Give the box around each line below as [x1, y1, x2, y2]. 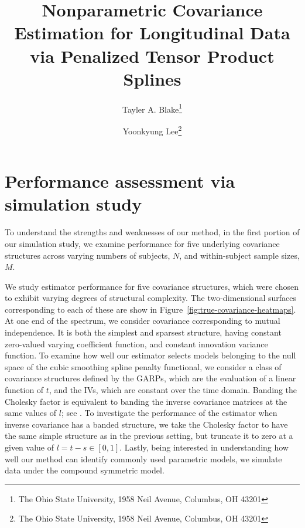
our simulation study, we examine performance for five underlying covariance [5, 237, 280, 249]
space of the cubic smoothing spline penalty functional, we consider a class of [5, 360, 282, 373]
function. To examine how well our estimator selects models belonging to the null [5, 349, 296, 361]
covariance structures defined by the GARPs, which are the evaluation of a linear [5, 372, 296, 384]
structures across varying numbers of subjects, [5, 249, 170, 261]
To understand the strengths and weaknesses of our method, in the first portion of [5, 226, 300, 238]
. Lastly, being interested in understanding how [119, 441, 289, 453]
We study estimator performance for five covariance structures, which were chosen [5, 280, 299, 292]
